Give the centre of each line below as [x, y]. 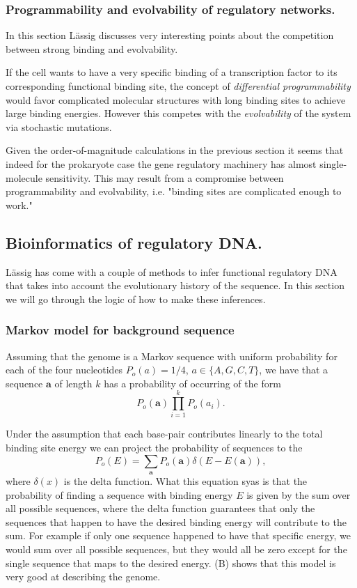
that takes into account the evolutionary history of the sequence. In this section [175, 285]
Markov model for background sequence [120, 330]
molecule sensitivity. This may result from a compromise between [145, 177]
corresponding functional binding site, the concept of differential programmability [178, 86]
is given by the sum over [299, 494]
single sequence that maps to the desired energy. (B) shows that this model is [171, 563]
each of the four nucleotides [64, 370]
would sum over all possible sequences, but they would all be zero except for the [176, 549]
